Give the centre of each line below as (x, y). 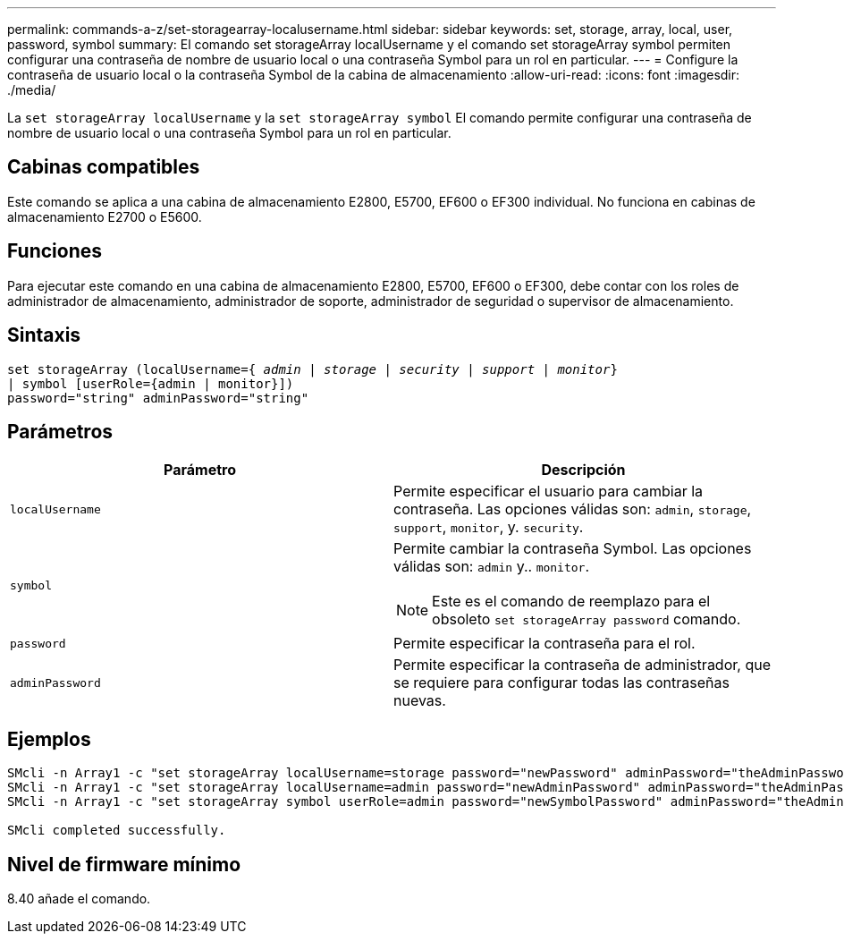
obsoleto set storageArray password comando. (587, 619)
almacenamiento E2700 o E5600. (105, 216)
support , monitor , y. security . (489, 527)
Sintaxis (44, 335)
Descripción (583, 470)
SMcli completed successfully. (117, 831)
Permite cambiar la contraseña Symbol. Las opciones (573, 549)
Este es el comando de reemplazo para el (571, 602)
